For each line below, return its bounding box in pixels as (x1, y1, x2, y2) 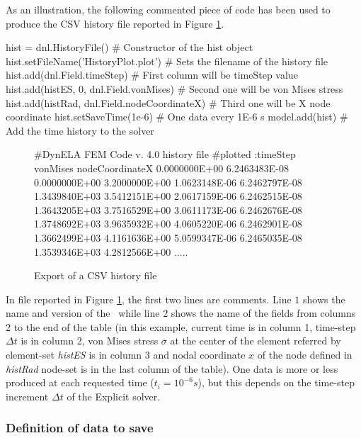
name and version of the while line (6, 305, 160, 320)
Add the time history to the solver (6, 123, 154, 137)
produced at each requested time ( (6, 375, 154, 390)
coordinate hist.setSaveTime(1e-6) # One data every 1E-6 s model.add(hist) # (6, 109, 348, 124)
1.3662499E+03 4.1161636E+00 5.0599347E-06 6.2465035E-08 (34, 230, 302, 245)
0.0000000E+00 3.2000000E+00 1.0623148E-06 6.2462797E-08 (34, 174, 302, 189)
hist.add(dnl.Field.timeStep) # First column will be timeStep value (6, 67, 298, 82)
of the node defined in (257, 347, 353, 362)
